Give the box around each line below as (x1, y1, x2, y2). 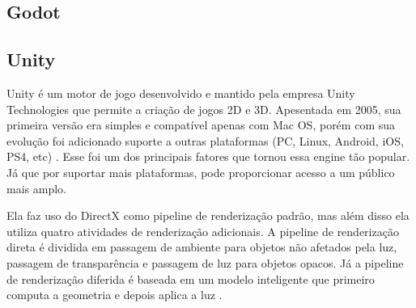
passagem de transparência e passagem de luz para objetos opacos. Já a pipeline (6, 254, 404, 271)
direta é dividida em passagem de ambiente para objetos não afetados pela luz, (6, 238, 397, 255)
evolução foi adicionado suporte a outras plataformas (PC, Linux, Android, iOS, (6, 132, 404, 149)
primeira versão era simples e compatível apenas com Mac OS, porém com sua (6, 116, 396, 133)
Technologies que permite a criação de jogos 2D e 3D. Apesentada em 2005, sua (6, 100, 401, 117)
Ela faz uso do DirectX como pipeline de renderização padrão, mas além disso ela (6, 207, 410, 224)
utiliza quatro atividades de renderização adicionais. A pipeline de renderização (6, 222, 399, 239)
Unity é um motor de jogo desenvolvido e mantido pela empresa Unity (6, 84, 355, 101)
